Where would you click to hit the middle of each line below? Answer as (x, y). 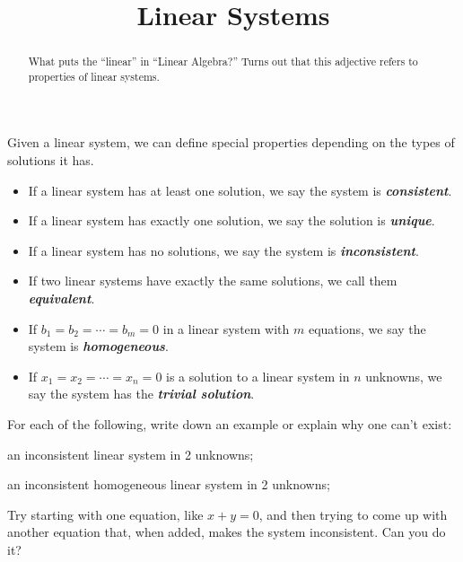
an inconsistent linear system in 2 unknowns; (131, 454)
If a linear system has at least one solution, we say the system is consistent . (240, 190)
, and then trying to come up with (353, 514)
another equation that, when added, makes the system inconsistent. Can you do (227, 532)
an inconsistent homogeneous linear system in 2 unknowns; (169, 484)
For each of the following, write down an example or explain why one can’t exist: (230, 424)
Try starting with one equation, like (105, 514)
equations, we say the (367, 328)
